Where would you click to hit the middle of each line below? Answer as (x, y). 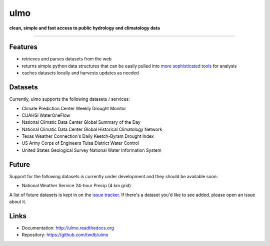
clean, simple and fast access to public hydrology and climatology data (84, 28)
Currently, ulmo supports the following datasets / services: (69, 99)
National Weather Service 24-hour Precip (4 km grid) (76, 186)
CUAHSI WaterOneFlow (46, 115)
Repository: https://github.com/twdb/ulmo (65, 235)
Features (23, 47)
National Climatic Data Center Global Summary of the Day (81, 122)
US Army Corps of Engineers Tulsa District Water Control (80, 143)
